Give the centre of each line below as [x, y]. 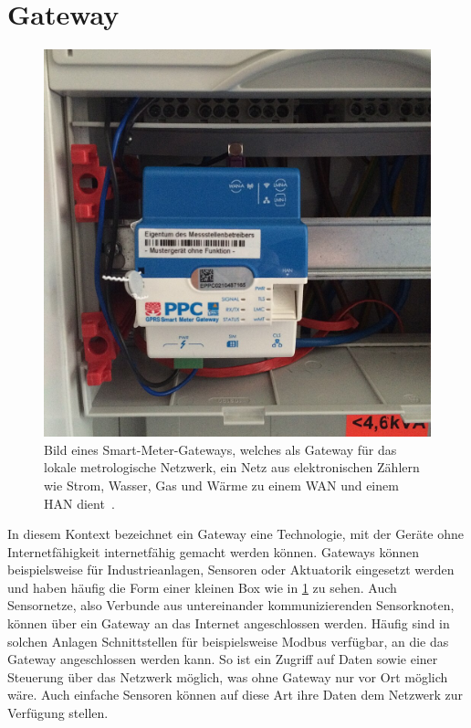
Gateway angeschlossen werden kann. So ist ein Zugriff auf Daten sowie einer [223, 659]
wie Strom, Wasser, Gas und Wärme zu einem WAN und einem [221, 485]
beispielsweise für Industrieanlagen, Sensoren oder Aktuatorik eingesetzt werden [231, 570]
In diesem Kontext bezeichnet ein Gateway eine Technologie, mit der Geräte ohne [236, 534]
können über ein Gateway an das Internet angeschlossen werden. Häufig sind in [229, 623]
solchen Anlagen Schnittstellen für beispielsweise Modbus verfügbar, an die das [228, 641]
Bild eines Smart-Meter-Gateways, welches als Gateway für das [220, 449]
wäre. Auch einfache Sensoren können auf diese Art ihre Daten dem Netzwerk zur [235, 695]
